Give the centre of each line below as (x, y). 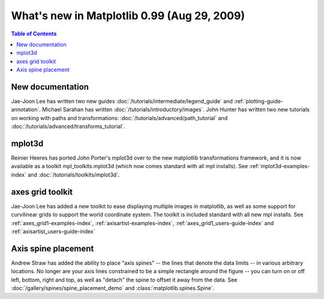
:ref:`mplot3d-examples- (280, 166)
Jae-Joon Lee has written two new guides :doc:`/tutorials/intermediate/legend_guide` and (122, 101)
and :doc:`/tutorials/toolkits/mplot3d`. (74, 175)
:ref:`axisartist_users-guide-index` (53, 231)
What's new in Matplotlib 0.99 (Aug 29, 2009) (128, 16)
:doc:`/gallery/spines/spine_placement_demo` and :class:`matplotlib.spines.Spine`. (113, 288)
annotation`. (26, 110)
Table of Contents (34, 34)
